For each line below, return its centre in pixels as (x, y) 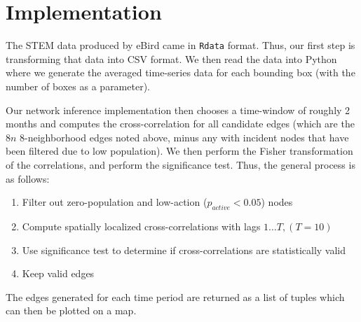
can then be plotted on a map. (71, 310)
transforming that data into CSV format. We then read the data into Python (171, 58)
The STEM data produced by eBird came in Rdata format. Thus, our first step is (180, 45)
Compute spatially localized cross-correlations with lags (141, 226)
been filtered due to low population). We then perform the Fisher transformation (179, 151)
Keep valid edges (58, 273)
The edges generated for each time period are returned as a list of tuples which (175, 296)
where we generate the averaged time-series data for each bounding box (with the (180, 72)
